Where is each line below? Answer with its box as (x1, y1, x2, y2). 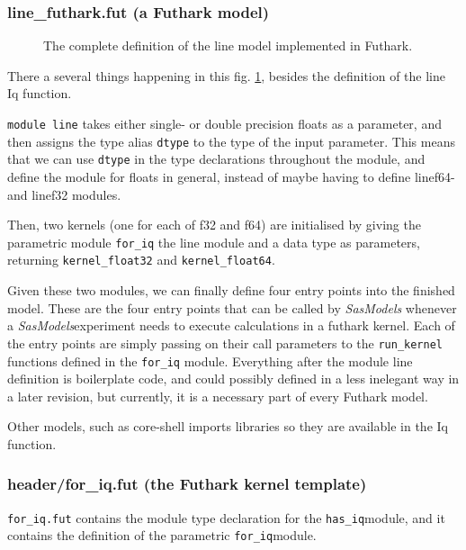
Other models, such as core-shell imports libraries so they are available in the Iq (7, 417, 448, 436)
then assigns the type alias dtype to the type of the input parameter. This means (7, 131, 455, 150)
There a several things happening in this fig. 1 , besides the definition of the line (7, 66, 446, 85)
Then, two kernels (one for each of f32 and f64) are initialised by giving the (7, 215, 421, 234)
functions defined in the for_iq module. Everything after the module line (7, 351, 413, 370)
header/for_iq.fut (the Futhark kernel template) (7, 473, 367, 495)
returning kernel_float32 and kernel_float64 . (7, 250, 275, 269)
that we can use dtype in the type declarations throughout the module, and (7, 149, 426, 168)
